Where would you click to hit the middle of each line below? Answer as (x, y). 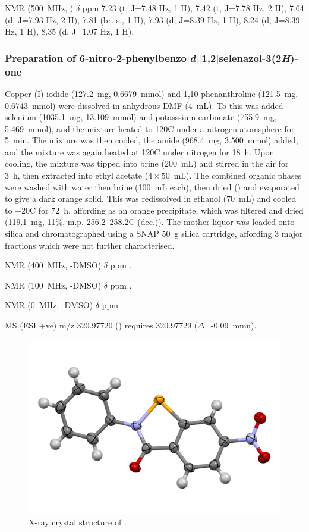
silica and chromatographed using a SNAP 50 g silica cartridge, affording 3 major (154, 234)
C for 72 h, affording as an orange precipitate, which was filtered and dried (167, 210)
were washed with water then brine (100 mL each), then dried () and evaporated (152, 187)
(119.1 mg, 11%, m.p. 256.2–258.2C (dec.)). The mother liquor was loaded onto (150, 222)
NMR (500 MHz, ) (39, 8)
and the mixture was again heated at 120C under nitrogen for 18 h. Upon (140, 151)
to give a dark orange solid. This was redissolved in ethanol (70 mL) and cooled (151, 198)
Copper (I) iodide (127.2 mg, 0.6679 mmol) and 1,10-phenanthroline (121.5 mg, (152, 93)
